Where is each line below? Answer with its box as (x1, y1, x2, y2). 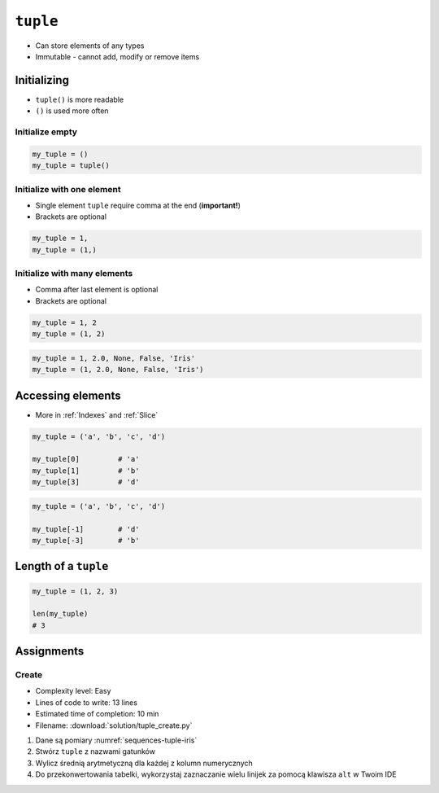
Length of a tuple (15, 559, 109, 573)
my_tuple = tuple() (32, 161, 110, 170)
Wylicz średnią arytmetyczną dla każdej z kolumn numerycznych (35, 758, 254, 768)
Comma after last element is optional (35, 285, 159, 295)
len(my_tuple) (32, 609, 89, 619)
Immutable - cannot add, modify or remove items (35, 51, 200, 61)
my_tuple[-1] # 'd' (32, 524, 140, 533)
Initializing (15, 73, 69, 87)
